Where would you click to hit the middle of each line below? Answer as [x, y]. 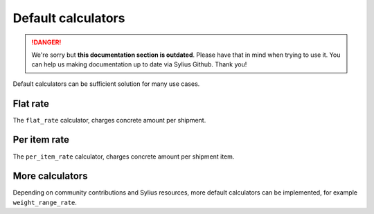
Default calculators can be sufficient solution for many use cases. [106, 84]
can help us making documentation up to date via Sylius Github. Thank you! [139, 64]
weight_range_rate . [45, 202]
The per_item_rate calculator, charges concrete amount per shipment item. [124, 157]
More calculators [50, 176]
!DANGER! [46, 42]
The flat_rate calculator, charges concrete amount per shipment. [109, 120]
